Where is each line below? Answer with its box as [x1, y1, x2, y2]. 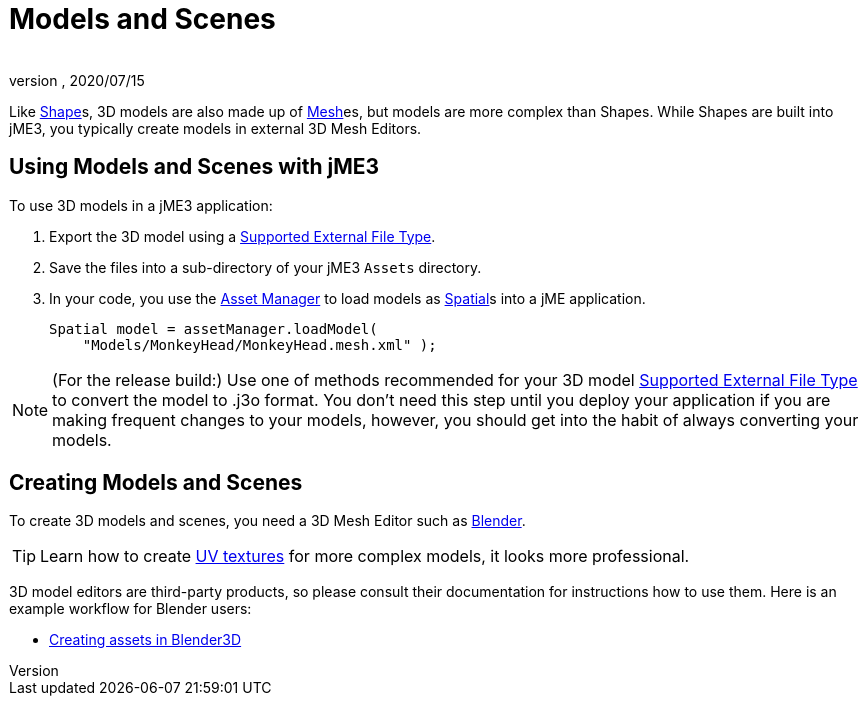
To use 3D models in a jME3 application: [9, 196, 273, 214]
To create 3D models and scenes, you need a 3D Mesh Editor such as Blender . [9, 512, 526, 530]
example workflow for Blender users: [9, 600, 252, 618]
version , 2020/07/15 [9, 71, 145, 89]
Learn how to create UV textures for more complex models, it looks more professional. [40, 546, 690, 567]
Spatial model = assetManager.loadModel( [49, 320, 378, 337]
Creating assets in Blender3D [49, 631, 242, 649]
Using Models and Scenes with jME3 [9, 154, 380, 180]
